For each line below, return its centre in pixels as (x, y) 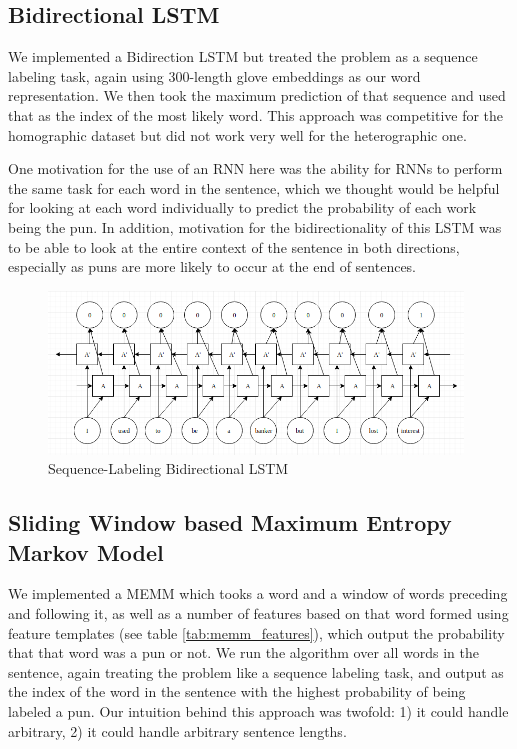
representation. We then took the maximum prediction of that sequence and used (257, 95)
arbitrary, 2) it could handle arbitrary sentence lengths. (177, 730)
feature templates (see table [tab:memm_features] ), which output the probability (256, 632)
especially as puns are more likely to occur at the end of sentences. (212, 266)
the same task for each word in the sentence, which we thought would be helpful (254, 187)
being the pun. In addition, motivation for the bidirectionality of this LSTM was (255, 226)
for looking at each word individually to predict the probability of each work (242, 207)
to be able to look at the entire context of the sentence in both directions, (234, 246)
